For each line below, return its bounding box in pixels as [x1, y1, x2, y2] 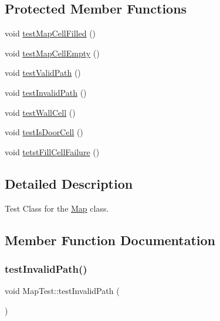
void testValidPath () [5, 66, 81, 79]
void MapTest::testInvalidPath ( [5, 285, 120, 297]
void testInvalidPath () [5, 86, 87, 98]
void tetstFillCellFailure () [5, 145, 100, 158]
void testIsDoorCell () [5, 126, 83, 138]
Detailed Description [5, 174, 133, 192]
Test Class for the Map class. [5, 202, 109, 214]
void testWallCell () [5, 106, 76, 118]
